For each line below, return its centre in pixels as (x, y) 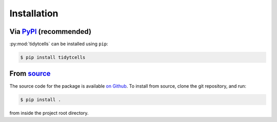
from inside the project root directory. (49, 113)
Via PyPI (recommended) (51, 32)
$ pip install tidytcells (53, 57)
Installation (34, 13)
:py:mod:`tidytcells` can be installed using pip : (59, 44)
